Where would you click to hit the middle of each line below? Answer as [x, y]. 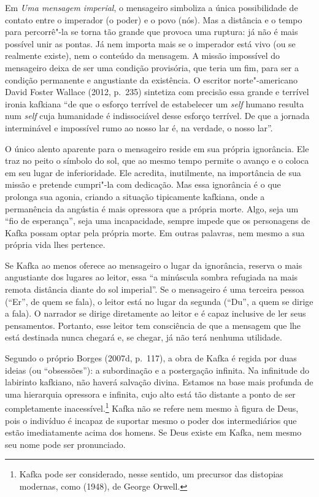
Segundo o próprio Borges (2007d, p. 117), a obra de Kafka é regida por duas [151, 358]
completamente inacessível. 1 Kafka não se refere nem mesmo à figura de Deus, [152, 407]
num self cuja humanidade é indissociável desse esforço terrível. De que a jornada [157, 116]
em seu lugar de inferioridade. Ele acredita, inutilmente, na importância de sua [153, 172]
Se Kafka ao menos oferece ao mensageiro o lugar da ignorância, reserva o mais [154, 265]
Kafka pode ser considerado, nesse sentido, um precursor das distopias [151, 474]
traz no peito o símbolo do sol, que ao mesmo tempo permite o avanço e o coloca [157, 160]
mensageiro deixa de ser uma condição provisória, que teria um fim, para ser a [152, 67]
